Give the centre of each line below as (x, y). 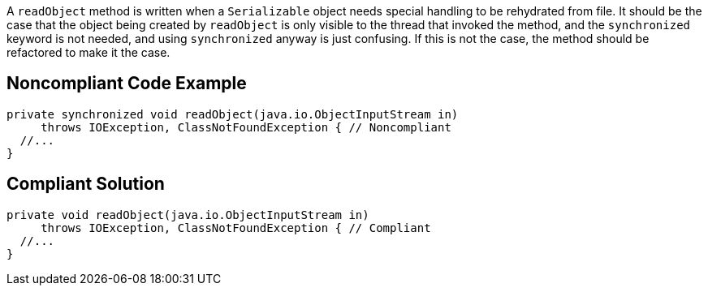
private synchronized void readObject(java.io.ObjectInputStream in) (233, 114)
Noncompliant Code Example (127, 84)
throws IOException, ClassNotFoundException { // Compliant (236, 228)
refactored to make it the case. (88, 52)
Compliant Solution (86, 184)
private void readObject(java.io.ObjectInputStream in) (188, 215)
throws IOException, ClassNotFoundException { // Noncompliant (246, 127)
